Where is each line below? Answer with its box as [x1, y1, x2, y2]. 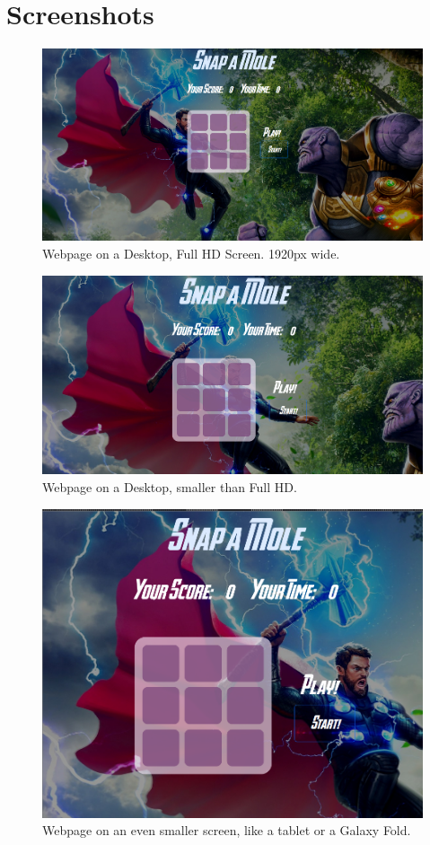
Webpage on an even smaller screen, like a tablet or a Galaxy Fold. [42, 821, 411, 840]
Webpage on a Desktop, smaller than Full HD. [42, 477, 297, 496]
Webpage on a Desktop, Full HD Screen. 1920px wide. [42, 243, 340, 262]
